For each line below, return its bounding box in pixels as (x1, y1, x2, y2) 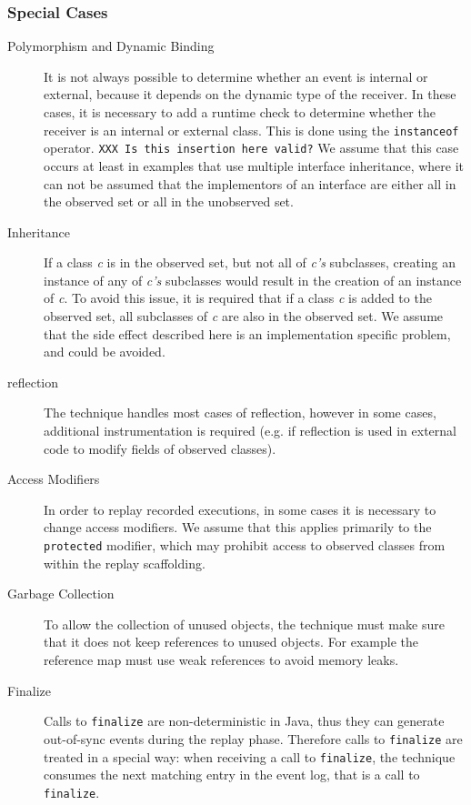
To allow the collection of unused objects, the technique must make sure (44, 614, 445, 633)
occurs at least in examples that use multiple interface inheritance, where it (44, 156, 465, 175)
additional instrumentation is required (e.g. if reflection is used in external (44, 421, 456, 440)
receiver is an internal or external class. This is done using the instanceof (44, 120, 459, 139)
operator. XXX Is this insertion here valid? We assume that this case (44, 138, 459, 157)
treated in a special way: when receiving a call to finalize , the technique (44, 747, 456, 766)
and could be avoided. (44, 342, 165, 361)
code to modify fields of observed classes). (44, 438, 276, 458)
